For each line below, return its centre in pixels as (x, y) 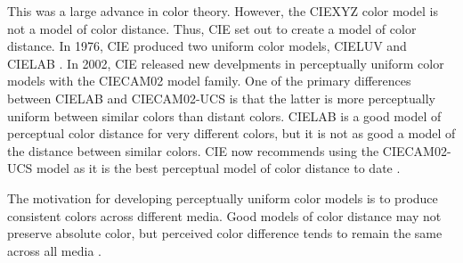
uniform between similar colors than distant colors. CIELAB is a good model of (224, 115)
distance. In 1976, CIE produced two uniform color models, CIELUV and (207, 46)
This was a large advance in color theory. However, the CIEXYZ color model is (223, 11)
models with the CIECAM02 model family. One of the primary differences (209, 81)
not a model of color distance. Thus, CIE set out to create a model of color (212, 28)
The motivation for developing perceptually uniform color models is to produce (223, 197)
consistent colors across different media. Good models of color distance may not (224, 215)
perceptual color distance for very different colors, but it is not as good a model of (231, 133)
